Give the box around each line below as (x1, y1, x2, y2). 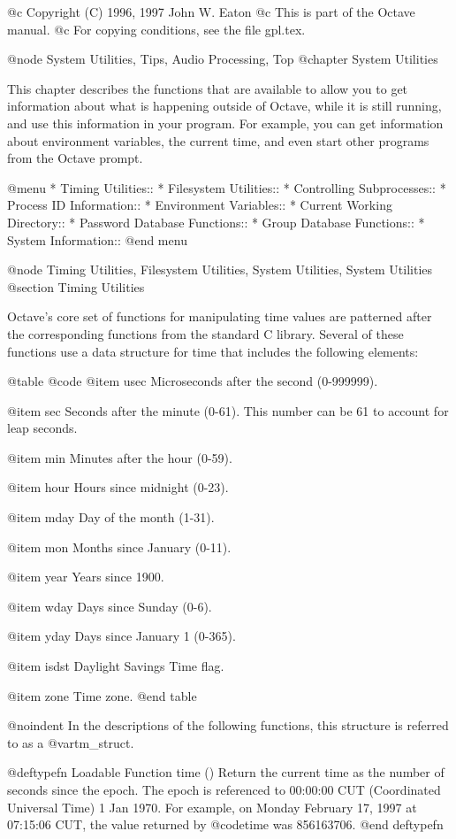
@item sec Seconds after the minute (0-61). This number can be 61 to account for (7, 401, 449, 419)
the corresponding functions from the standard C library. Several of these (7, 324, 404, 343)
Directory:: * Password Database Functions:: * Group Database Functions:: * (7, 212, 425, 231)
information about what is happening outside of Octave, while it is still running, (7, 96, 442, 115)
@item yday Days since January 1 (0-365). (7, 627, 236, 645)
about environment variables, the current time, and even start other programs (7, 131, 429, 150)
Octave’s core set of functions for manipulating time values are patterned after (7, 307, 432, 326)
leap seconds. (7, 419, 78, 437)
